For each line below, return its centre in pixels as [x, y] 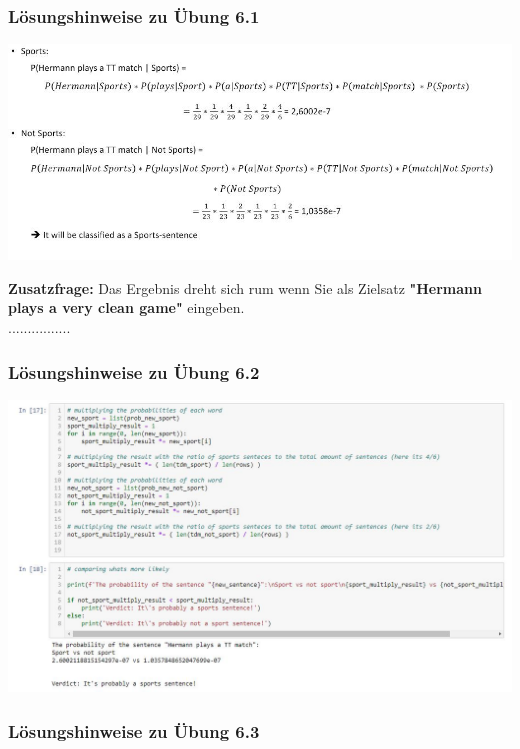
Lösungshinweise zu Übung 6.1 [134, 15]
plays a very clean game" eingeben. [126, 307]
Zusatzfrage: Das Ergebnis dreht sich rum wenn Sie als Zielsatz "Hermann [245, 287]
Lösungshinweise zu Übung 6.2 [134, 371]
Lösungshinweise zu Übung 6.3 [134, 730]
